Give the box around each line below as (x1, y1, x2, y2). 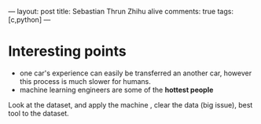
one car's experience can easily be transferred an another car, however (19, 68, 252, 78)
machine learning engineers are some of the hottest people (19, 85, 214, 94)
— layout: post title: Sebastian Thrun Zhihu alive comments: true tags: (8, 7, 234, 16)
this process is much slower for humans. (19, 76, 151, 86)
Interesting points (8, 42, 127, 60)
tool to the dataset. (8, 108, 69, 118)
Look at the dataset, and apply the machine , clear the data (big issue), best (8, 100, 253, 109)
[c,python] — (8, 15, 51, 24)
